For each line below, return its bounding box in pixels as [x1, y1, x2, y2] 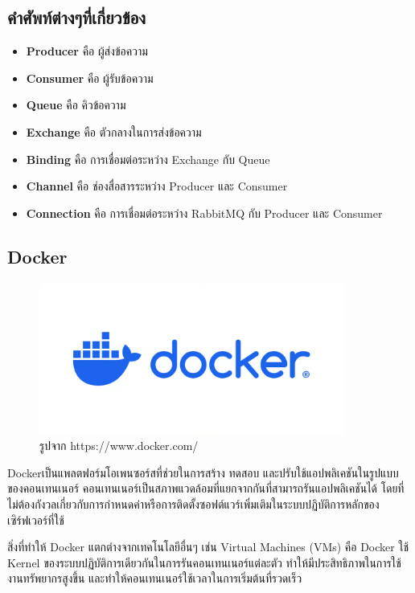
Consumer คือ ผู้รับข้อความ [26, 69, 154, 86]
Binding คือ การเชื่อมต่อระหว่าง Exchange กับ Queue [26, 150, 270, 167]
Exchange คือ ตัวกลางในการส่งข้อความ [26, 123, 202, 140]
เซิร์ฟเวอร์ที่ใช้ [7, 511, 64, 528]
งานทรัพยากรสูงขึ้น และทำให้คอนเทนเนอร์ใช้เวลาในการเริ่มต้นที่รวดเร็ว [7, 570, 302, 587]
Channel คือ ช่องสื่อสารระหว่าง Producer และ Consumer [26, 178, 288, 194]
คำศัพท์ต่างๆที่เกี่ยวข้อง [7, 5, 146, 30]
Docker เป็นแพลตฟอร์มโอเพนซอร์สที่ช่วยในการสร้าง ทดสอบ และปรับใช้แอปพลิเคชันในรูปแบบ [7, 464, 399, 481]
